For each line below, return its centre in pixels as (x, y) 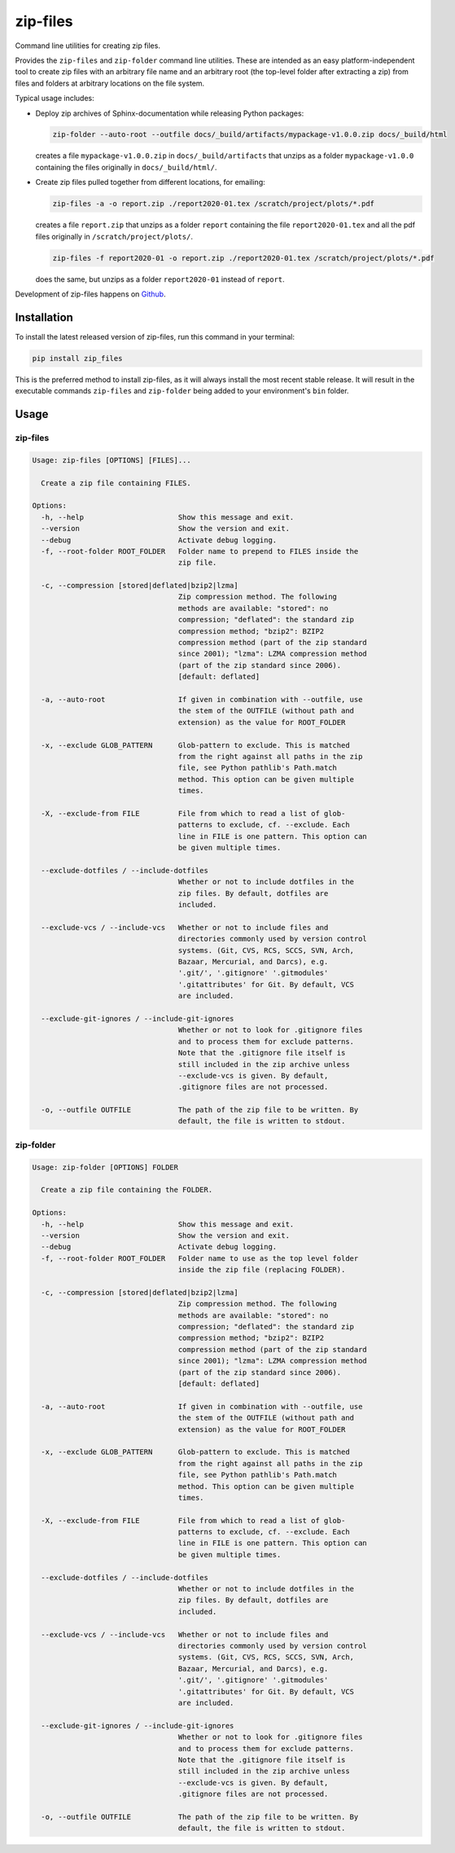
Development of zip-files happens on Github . (90, 294)
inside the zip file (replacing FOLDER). (262, 1270)
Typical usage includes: (55, 99)
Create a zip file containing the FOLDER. (127, 1190)
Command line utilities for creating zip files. (87, 46)
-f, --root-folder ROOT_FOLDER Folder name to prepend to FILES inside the (200, 551)
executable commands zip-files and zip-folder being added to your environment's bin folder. (182, 391)
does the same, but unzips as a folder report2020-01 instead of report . (160, 279)
